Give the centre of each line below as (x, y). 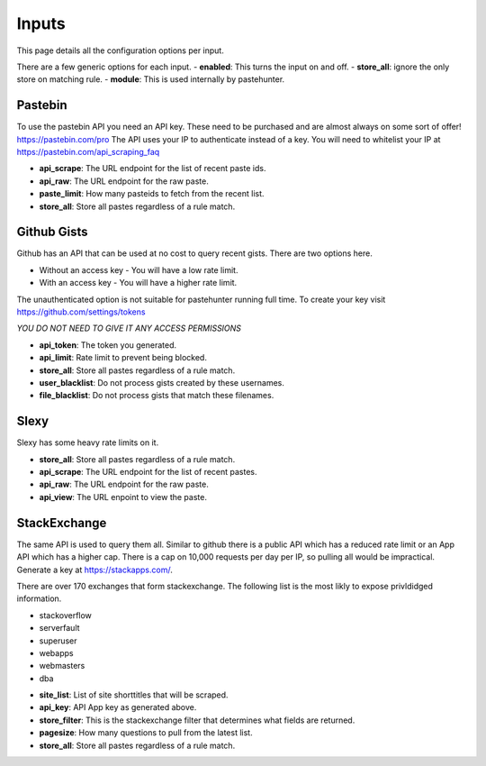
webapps (56, 652)
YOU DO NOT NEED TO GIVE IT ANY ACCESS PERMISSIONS (129, 328)
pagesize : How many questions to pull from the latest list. (146, 733)
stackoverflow (65, 615)
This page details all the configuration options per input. (120, 50)
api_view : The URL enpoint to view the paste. (123, 497)
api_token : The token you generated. (108, 345)
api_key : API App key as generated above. (118, 707)
